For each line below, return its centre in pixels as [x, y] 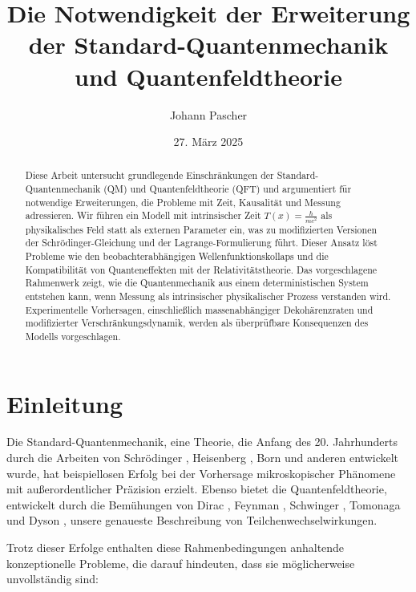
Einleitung [65, 403]
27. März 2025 [208, 142]
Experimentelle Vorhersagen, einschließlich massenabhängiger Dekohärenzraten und [199, 309]
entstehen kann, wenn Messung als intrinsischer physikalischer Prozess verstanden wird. [208, 296]
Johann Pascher [208, 114]
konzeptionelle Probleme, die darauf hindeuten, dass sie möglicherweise [181, 563]
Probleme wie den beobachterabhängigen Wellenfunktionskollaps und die [177, 255]
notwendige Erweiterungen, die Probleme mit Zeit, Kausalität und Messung [183, 202]
